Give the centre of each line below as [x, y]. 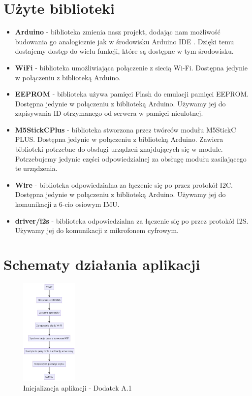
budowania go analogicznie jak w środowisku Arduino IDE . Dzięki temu [125, 41]
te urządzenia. [36, 168]
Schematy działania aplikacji [102, 264]
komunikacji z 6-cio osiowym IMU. [67, 204]
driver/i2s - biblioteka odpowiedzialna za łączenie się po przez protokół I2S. [132, 220]
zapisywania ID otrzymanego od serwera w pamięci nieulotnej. [109, 113]
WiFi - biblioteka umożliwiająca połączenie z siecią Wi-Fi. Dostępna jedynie [131, 67]
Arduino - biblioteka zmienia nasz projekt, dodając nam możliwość [118, 32]
